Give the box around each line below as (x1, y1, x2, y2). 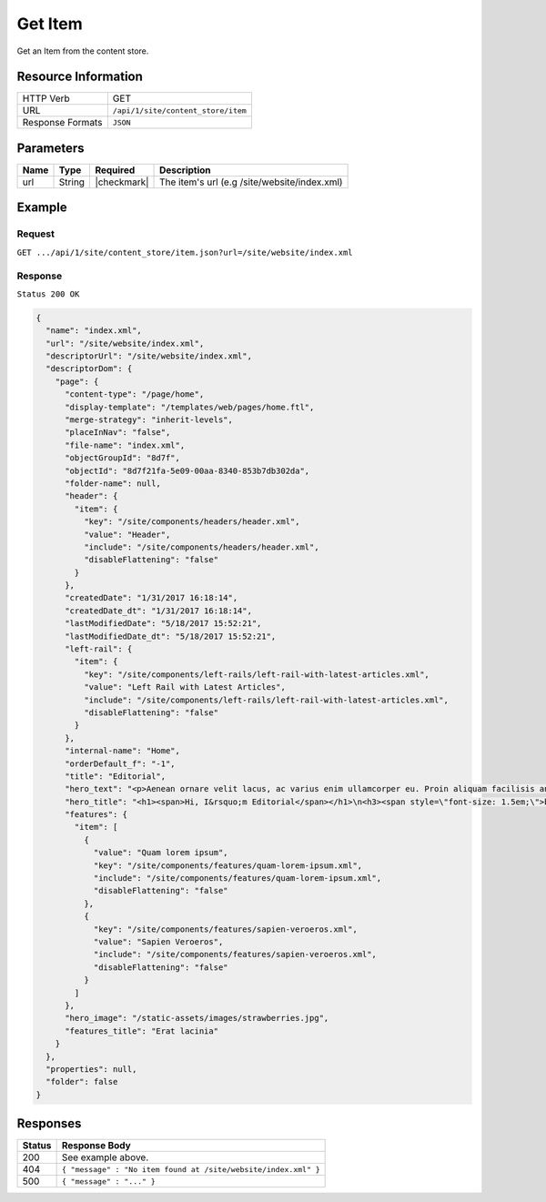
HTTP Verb (22, 92, 70, 105)
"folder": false (45, 1076, 118, 1087)
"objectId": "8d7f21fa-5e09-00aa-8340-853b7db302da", (65, 465, 310, 476)
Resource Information (16, 69, 143, 85)
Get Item (16, 14, 84, 34)
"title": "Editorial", (65, 771, 167, 782)
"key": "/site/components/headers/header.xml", (83, 517, 300, 527)
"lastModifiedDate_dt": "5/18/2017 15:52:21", (65, 631, 277, 641)
